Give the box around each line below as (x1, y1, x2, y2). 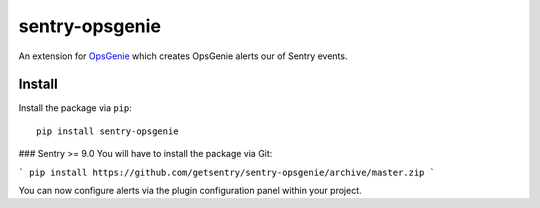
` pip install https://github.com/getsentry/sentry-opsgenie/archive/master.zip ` (18, 166, 435, 178)
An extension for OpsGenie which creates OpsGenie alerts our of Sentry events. (18, 50, 348, 62)
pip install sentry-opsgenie (36, 125, 179, 137)
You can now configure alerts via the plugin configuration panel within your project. (18, 185, 362, 197)
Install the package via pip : (18, 102, 132, 114)
